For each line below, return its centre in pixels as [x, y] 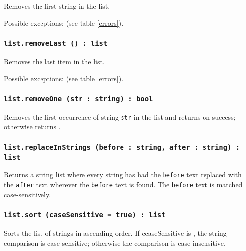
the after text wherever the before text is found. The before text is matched [123, 185]
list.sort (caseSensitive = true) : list [85, 215]
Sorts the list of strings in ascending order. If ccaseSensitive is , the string [115, 233]
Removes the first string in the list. [57, 6]
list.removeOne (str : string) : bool [79, 99]
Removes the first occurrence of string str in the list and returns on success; [120, 116]
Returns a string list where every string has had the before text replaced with [123, 175]
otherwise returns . [32, 126]
